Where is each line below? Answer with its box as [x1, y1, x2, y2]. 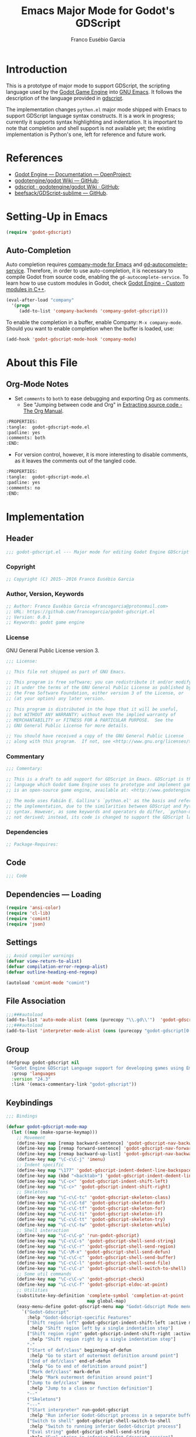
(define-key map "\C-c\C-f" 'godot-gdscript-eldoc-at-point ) [16, 1282, 168, 1288]
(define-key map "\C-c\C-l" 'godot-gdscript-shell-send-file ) [16, 1260, 171, 1266]
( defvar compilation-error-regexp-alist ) [6, 964, 108, 970]
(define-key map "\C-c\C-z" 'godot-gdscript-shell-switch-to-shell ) [16, 1265, 187, 1271]
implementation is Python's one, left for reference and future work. [6, 131, 166, 138]
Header [6, 533, 34, 543]
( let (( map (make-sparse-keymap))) [11, 1129, 98, 1135]
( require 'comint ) [6, 915, 51, 921]
